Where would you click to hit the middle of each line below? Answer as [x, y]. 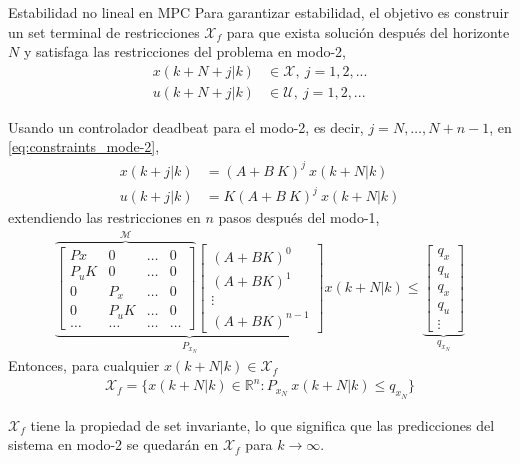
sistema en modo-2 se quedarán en [113, 444]
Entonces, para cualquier [84, 365]
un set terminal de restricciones [104, 31]
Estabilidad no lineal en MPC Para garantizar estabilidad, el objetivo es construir [258, 12]
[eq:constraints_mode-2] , [84, 146]
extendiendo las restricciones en [104, 217]
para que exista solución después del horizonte [368, 31]
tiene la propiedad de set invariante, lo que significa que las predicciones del [262, 424]
